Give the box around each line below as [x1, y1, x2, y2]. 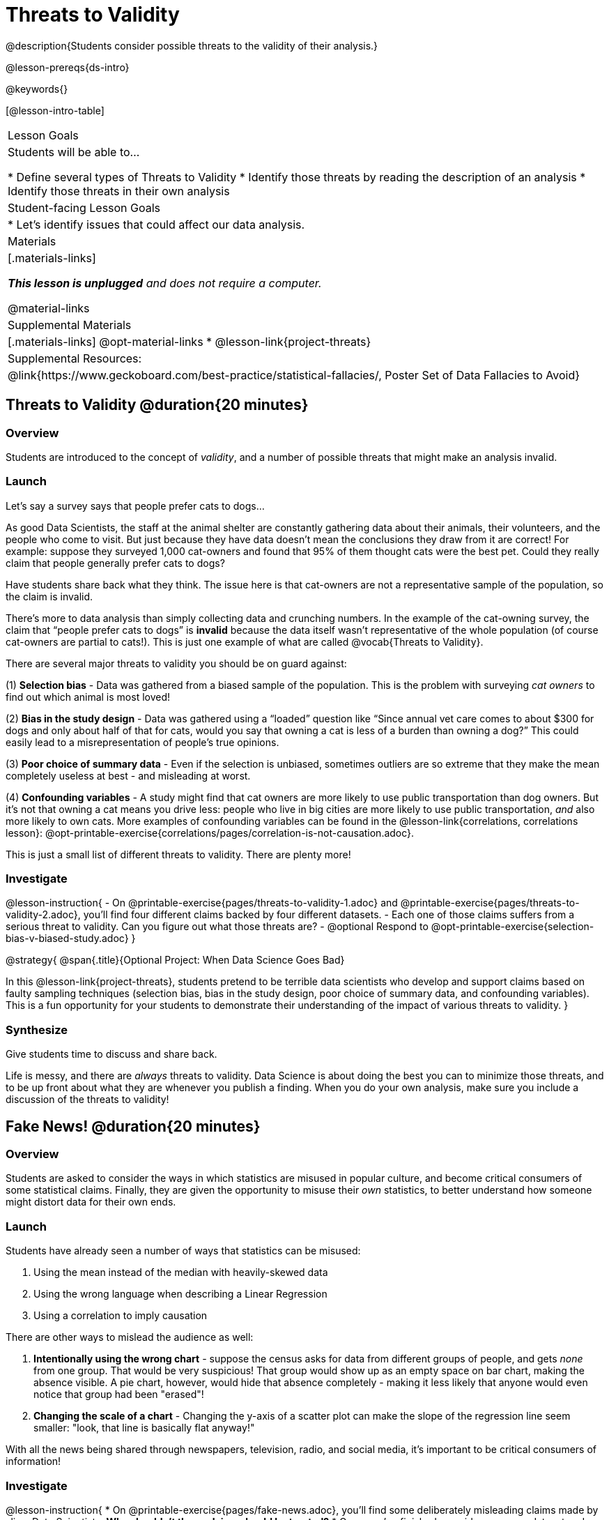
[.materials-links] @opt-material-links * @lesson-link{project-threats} [8, 334, 371, 349]
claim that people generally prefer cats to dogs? [6, 556, 225, 569]
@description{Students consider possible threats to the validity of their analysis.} [6, 39, 378, 52]
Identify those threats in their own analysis [8, 183, 230, 198]
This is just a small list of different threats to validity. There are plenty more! [6, 848, 351, 860]
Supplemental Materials [8, 317, 132, 332]
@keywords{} [6, 82, 68, 95]
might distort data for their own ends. [6, 1196, 176, 1208]
